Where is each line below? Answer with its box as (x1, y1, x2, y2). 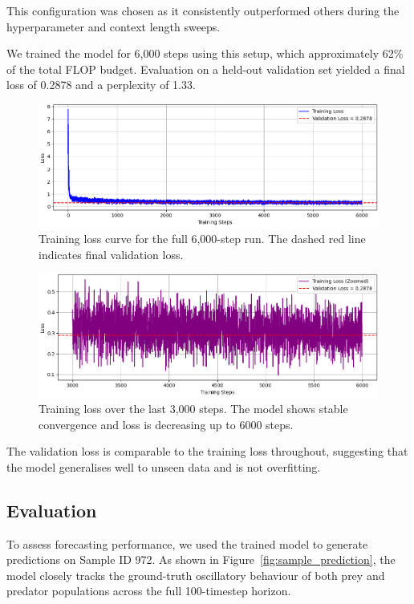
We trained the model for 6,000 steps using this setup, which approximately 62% (6, 45, 404, 62)
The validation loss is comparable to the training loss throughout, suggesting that (6, 443, 408, 460)
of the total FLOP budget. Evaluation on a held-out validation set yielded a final (6, 60, 405, 77)
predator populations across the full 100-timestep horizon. (6, 582, 291, 599)
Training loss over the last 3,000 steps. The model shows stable (39, 400, 348, 417)
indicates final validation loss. (39, 245, 184, 262)
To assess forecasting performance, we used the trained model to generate (6, 535, 368, 552)
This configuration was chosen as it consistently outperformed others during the (6, 2, 400, 18)
